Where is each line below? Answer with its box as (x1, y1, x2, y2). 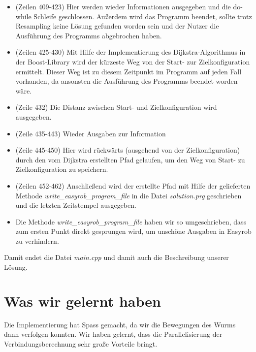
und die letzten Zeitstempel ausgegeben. (15, 200, 136, 210)
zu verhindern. (15, 235, 59, 246)
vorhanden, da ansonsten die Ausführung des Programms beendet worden (15, 76, 238, 86)
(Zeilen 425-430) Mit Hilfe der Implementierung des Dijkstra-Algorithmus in (15, 47, 246, 57)
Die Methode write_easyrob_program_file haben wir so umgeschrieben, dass (15, 216, 247, 226)
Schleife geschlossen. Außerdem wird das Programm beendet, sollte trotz (33, 11, 252, 21)
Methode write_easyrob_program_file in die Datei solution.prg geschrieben (15, 190, 242, 200)
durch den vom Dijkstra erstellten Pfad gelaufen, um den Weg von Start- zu (15, 154, 245, 164)
